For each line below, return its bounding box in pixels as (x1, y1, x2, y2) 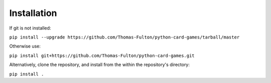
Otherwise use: (9, 43, 41, 49)
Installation (9, 7, 57, 18)
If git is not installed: (9, 25, 51, 31)
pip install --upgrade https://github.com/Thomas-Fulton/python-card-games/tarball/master (9, 34, 240, 40)
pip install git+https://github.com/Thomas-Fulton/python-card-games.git (9, 52, 195, 58)
